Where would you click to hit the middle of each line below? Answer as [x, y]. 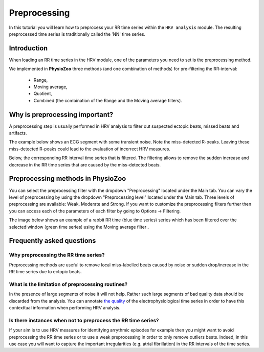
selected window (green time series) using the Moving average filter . [79, 227]
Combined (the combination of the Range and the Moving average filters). [108, 100]
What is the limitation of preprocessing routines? [68, 284]
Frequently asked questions [53, 241]
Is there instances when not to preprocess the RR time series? [84, 320]
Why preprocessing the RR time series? [57, 255]
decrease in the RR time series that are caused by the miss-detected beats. [85, 164]
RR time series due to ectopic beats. [45, 272]
